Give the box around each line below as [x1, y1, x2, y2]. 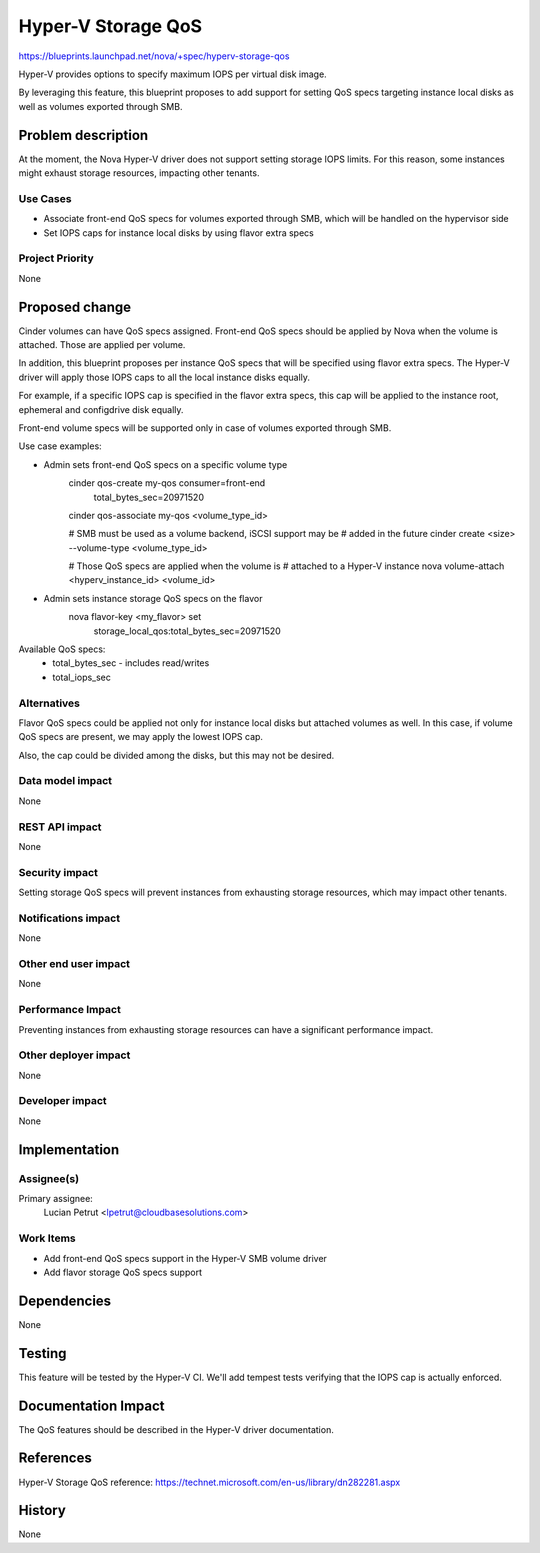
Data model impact [18, 774, 113, 788]
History [18, 1502, 67, 1519]
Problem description [18, 126, 149, 144]
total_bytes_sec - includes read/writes [52, 657, 210, 669]
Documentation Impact [18, 1397, 165, 1414]
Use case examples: [18, 440, 102, 452]
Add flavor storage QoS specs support [43, 1266, 202, 1278]
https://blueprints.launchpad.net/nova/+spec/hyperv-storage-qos [18, 50, 290, 62]
